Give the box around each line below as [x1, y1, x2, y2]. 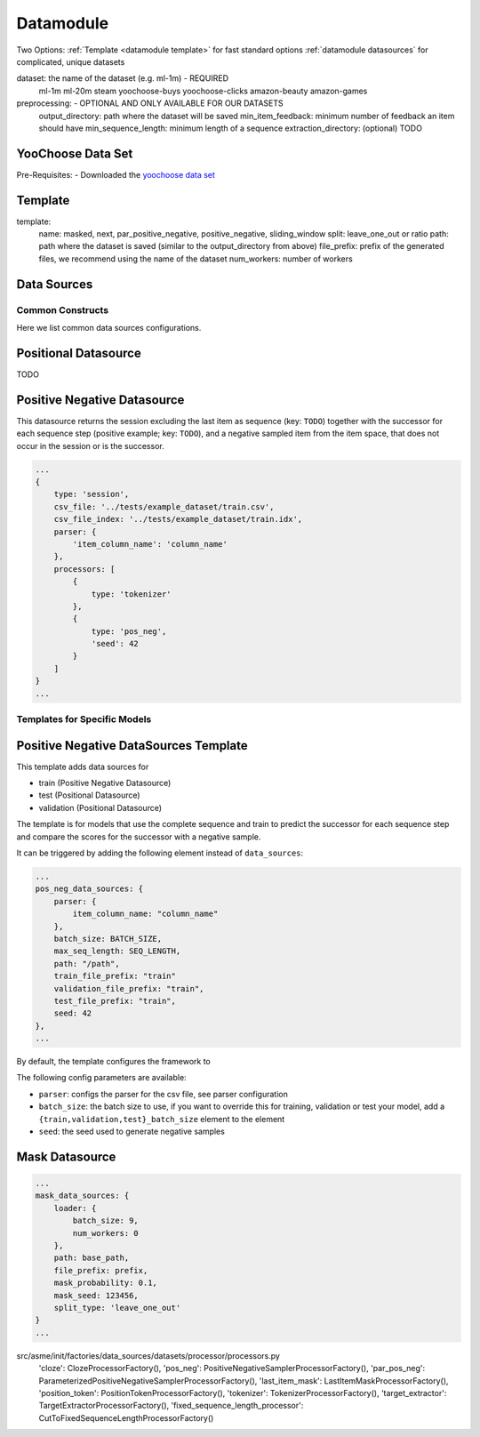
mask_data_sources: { [35, 1191, 130, 1200]
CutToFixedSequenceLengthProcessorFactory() [38, 1412, 214, 1423]
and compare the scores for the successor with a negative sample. [16, 831, 261, 842]
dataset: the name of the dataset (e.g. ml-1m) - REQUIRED [16, 73, 228, 84]
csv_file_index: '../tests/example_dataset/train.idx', [53, 514, 303, 525]
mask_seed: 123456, [53, 1290, 140, 1300]
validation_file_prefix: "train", [53, 983, 204, 993]
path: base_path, [53, 1253, 130, 1263]
